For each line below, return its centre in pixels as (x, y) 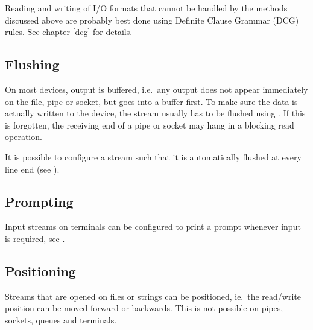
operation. (24, 137)
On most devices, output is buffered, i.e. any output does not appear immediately (156, 89)
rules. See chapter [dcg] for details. (69, 32)
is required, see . (35, 238)
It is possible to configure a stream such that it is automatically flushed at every (153, 157)
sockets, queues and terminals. (61, 319)
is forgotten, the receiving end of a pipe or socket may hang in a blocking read (150, 125)
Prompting (39, 201)
